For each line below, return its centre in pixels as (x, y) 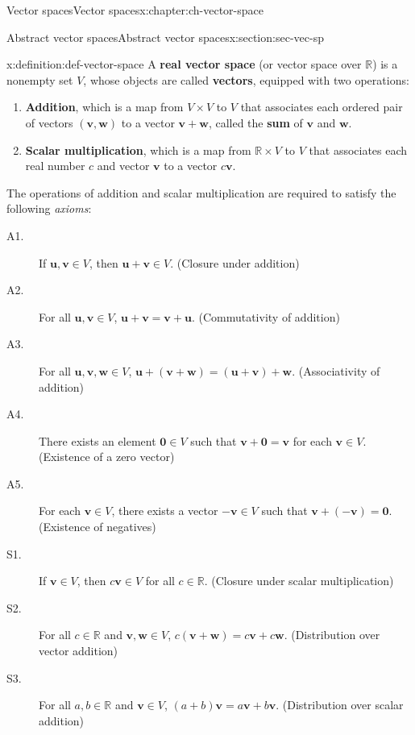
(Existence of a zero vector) (107, 457)
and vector (123, 166)
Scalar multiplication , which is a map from (138, 149)
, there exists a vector (165, 511)
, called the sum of (255, 122)
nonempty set (40, 79)
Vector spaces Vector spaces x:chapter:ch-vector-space (135, 10)
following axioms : (49, 208)
